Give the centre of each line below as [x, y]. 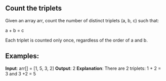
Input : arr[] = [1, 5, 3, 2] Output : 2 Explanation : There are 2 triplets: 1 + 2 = [83, 68]
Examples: [22, 56]
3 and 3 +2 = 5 [21, 73]
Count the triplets [34, 8]
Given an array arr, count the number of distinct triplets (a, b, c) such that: [82, 20]
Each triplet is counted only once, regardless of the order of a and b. [76, 40]
